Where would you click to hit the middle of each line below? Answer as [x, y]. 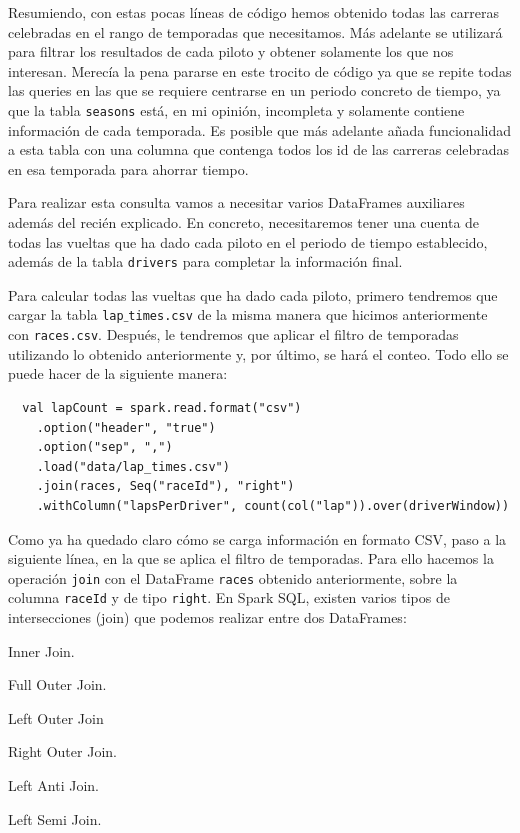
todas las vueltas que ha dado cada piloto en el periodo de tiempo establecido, [248, 241]
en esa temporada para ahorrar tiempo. [128, 168]
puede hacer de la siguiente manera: [118, 373]
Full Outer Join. [57, 684]
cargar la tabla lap [66, 314]
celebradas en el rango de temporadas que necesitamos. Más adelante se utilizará [255, 31]
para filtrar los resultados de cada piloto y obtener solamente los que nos [231, 51]
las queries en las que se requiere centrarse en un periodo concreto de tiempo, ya [254, 90]
